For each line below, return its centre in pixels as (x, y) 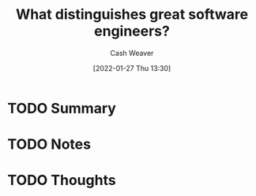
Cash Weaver (132, 53)
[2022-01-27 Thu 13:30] (132, 68)
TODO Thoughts (62, 181)
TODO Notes (49, 144)
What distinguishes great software (132, 15)
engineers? (132, 31)
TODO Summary (62, 108)
